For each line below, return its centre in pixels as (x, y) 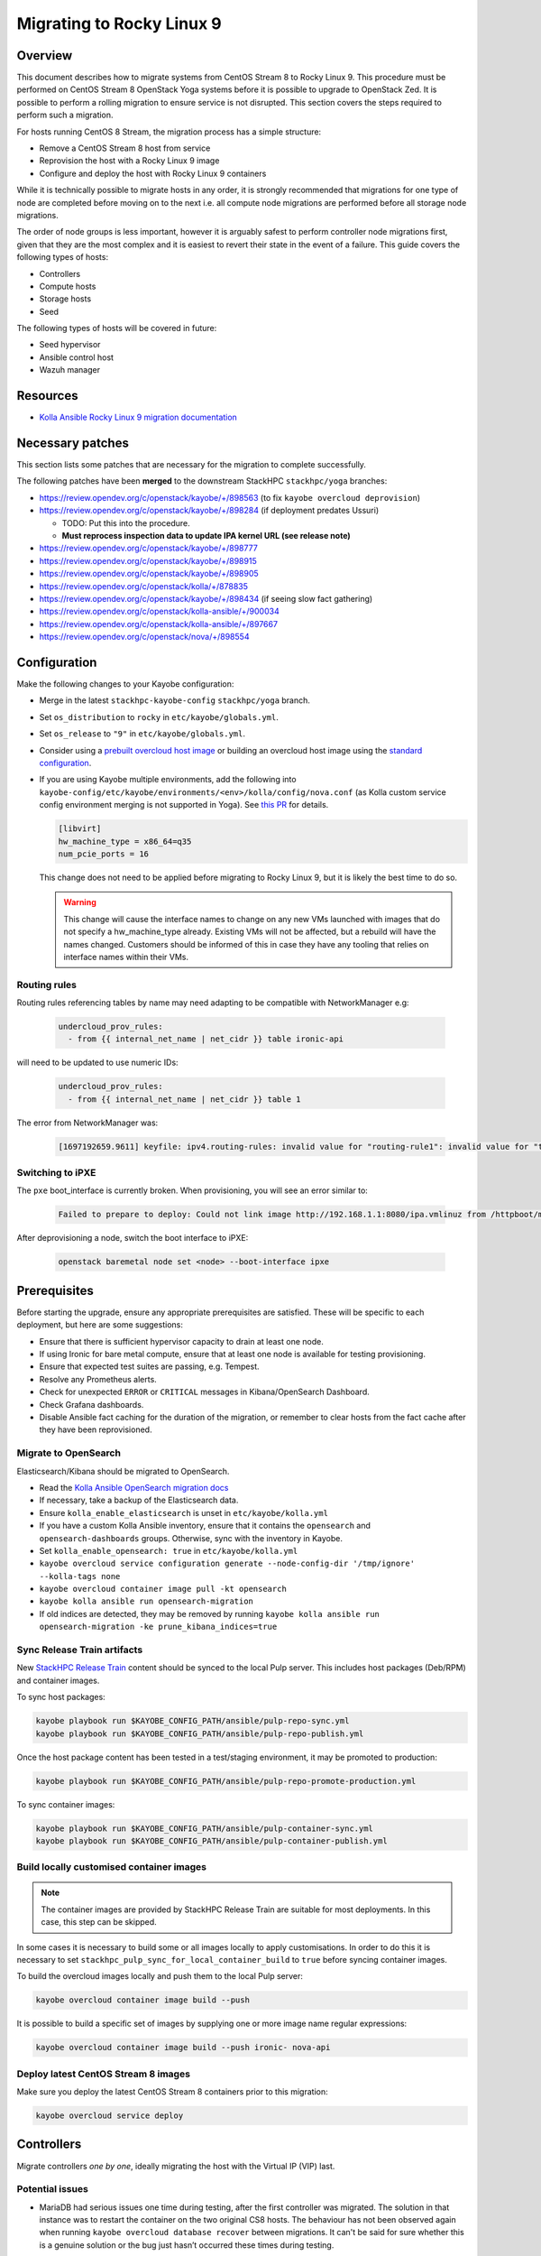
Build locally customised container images (112, 1867)
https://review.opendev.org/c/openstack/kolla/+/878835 (143, 586)
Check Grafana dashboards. (92, 1404)
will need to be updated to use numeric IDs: (98, 1063)
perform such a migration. (65, 115)
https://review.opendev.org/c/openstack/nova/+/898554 (144, 637)
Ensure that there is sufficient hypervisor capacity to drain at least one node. (181, 1341)
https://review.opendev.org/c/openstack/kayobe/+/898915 (148, 560)
